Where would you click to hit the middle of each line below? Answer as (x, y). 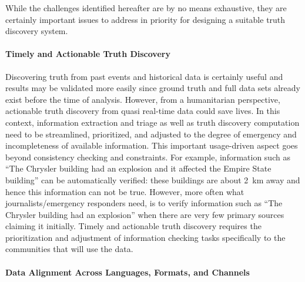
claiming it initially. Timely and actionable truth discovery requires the (133, 226)
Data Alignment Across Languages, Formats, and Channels (128, 272)
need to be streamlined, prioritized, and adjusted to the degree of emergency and (151, 134)
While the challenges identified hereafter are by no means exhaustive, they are (146, 8)
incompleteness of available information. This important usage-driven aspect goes (152, 145)
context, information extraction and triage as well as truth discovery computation (152, 122)
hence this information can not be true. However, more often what (125, 191)
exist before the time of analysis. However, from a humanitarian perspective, (143, 99)
